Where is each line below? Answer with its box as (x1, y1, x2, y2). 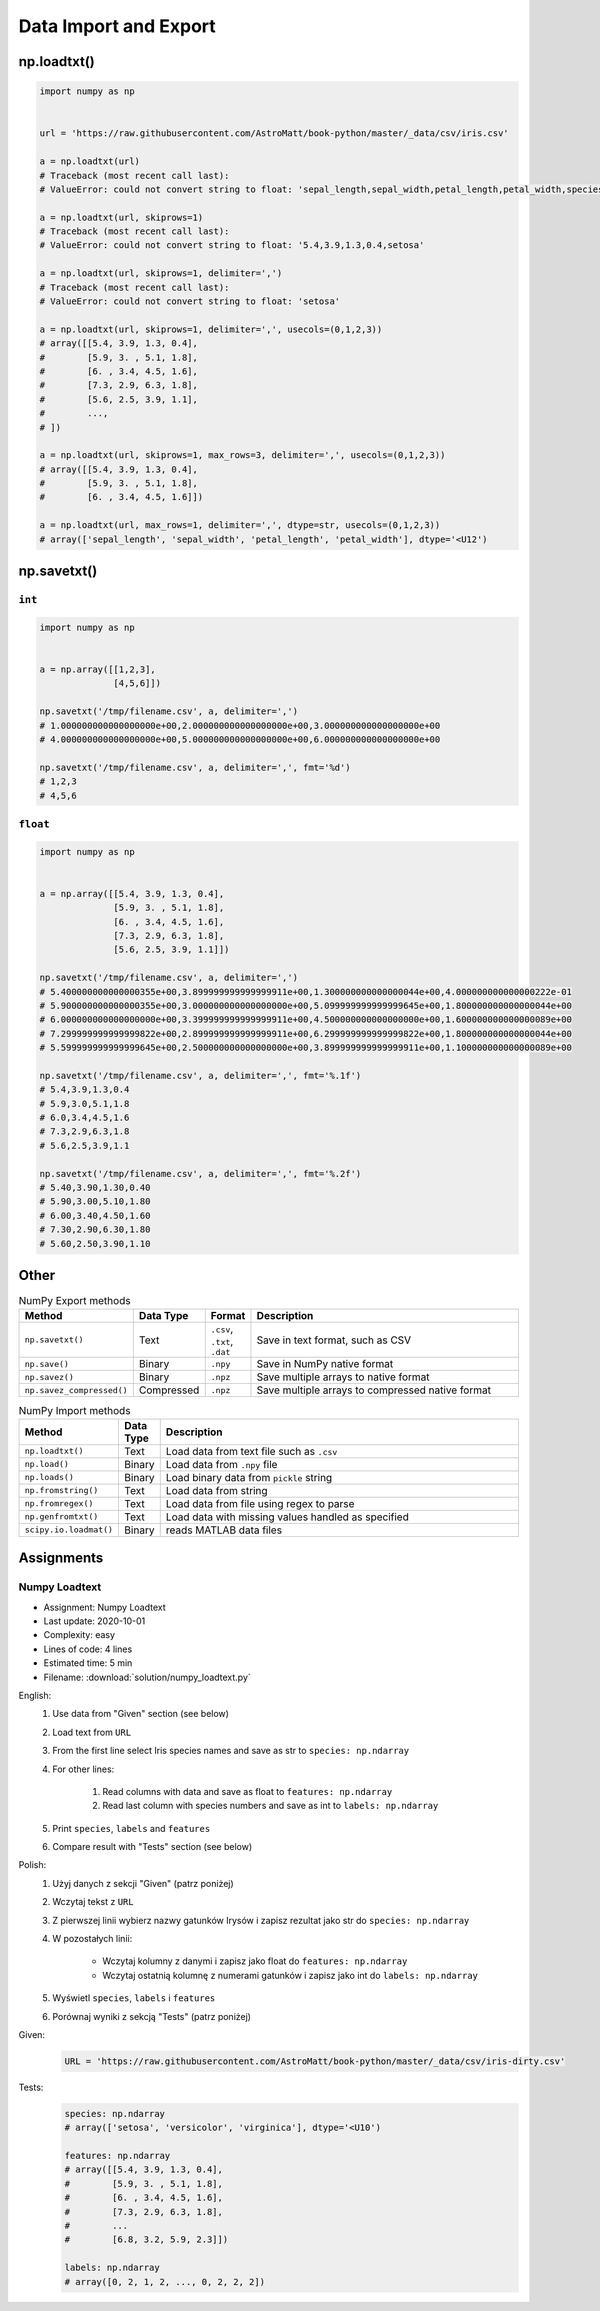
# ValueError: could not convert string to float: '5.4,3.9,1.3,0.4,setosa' (39, 240, 425, 251)
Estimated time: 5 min (43, 1657, 133, 1669)
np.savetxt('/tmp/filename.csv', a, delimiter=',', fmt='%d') (39, 761, 351, 773)
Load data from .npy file (165, 1457, 278, 1471)
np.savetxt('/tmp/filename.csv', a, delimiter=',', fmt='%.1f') (39, 1070, 362, 1081)
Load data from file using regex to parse (165, 1496, 355, 1510)
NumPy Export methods (18, 1294, 131, 1308)
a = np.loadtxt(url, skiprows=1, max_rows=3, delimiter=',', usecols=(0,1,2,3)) (39, 450, 446, 461)
